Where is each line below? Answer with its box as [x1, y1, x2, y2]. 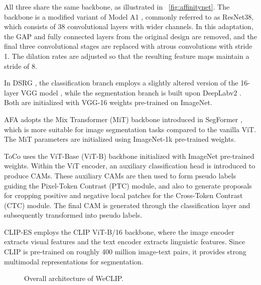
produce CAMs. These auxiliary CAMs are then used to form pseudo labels [4, 170, 236, 180]
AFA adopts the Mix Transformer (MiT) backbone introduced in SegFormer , [4, 114, 242, 124]
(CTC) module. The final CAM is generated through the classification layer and [4, 200, 250, 210]
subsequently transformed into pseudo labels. [4, 210, 143, 220]
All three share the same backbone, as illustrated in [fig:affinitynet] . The [4, 2, 230, 12]
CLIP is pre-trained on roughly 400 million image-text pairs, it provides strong [4, 246, 246, 257]
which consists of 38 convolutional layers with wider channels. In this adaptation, [4, 21, 253, 32]
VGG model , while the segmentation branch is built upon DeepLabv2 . [21, 87, 241, 98]
